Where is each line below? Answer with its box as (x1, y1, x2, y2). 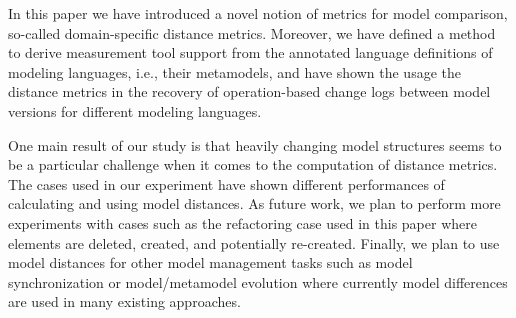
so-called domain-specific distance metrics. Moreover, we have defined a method (8, 22, 496, 43)
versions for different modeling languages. (8, 100, 262, 121)
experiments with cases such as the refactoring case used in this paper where (8, 212, 477, 233)
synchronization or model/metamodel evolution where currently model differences (8, 271, 508, 292)
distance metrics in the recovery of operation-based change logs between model (8, 81, 491, 102)
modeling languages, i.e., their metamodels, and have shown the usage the (8, 61, 461, 82)
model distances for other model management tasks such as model (8, 252, 413, 273)
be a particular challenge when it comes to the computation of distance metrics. (8, 154, 498, 175)
